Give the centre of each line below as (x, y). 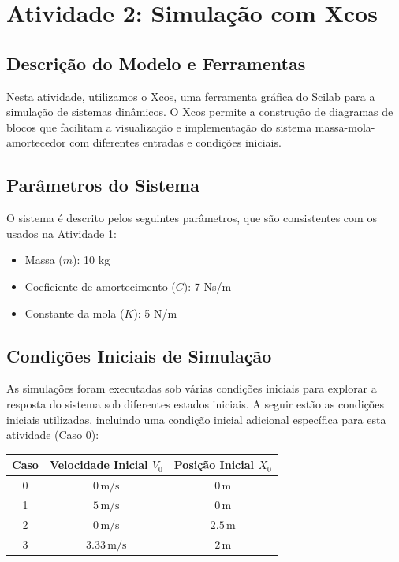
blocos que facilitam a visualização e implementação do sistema (159, 127)
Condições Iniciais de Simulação (139, 355)
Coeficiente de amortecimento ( (100, 286)
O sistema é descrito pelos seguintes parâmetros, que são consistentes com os (192, 218)
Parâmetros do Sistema (103, 185)
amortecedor (36, 142)
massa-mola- (345, 127)
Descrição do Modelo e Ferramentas (156, 63)
